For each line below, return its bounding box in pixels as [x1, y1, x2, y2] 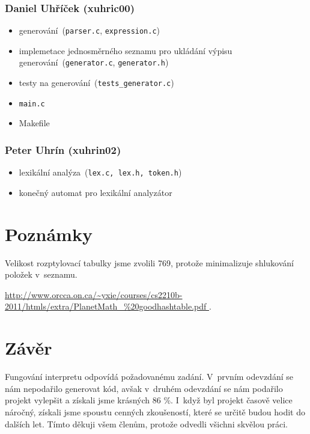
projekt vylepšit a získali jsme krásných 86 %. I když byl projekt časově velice [5, 394, 293, 406]
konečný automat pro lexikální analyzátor [19, 186, 172, 198]
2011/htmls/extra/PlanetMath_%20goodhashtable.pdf [5, 300, 207, 313]
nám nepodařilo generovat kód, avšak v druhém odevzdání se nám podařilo [5, 382, 283, 394]
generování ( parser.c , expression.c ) [19, 24, 160, 37]
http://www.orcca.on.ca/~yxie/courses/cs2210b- [5, 288, 183, 301]
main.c [19, 99, 45, 108]
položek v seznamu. [5, 268, 77, 281]
